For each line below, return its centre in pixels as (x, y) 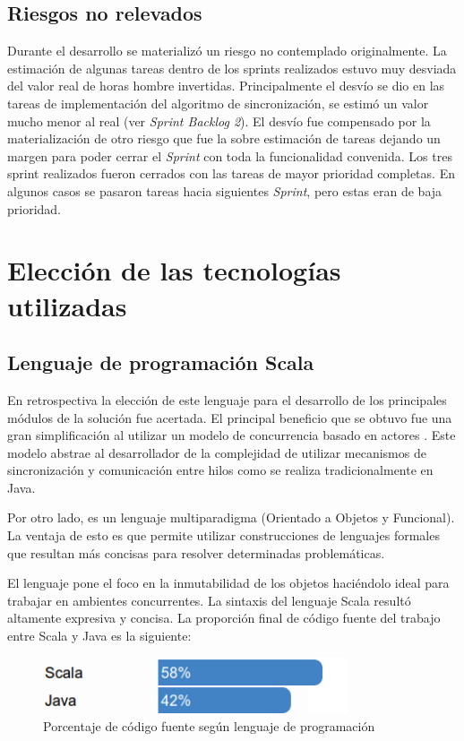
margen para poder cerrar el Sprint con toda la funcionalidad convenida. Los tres (230, 155)
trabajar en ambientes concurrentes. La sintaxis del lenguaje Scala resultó (209, 600)
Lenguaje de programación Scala (161, 362)
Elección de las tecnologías (174, 270)
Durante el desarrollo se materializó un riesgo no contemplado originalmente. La (227, 51)
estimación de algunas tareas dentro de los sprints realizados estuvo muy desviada (232, 68)
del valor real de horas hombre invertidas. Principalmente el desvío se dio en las (226, 86)
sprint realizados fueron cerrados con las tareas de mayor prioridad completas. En (231, 173)
